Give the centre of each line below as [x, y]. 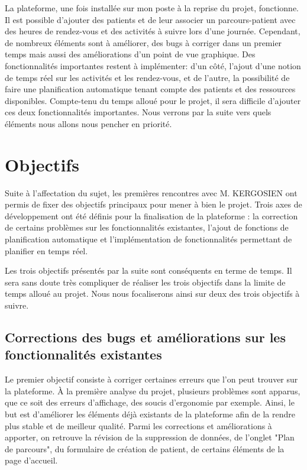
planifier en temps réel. [46, 250]
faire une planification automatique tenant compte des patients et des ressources [150, 89]
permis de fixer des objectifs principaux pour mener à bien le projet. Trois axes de [153, 204]
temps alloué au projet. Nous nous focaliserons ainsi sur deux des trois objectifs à [152, 294]
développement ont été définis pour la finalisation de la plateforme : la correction [151, 215]
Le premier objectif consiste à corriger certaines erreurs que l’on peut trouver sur [151, 379]
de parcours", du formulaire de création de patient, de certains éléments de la [145, 448]
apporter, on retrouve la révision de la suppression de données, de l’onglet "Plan [150, 437]
